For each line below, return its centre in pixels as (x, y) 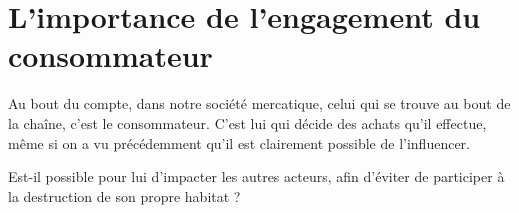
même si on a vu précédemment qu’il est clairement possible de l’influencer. (239, 142)
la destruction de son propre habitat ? (124, 195)
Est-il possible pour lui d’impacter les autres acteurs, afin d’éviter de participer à (256, 176)
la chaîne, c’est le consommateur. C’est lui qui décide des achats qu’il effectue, (247, 122)
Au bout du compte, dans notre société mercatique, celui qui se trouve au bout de (259, 103)
